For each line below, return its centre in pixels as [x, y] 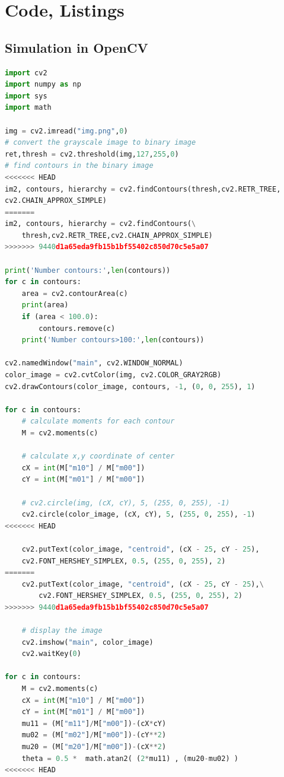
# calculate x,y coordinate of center [98, 456]
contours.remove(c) [77, 328]
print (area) [45, 305]
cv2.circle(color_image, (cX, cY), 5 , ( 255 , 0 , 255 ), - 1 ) [138, 515]
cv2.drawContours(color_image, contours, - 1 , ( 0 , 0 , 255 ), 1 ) [130, 386]
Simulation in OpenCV [76, 47]
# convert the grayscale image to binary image [100, 143]
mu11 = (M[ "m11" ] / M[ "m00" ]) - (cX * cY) [94, 723]
